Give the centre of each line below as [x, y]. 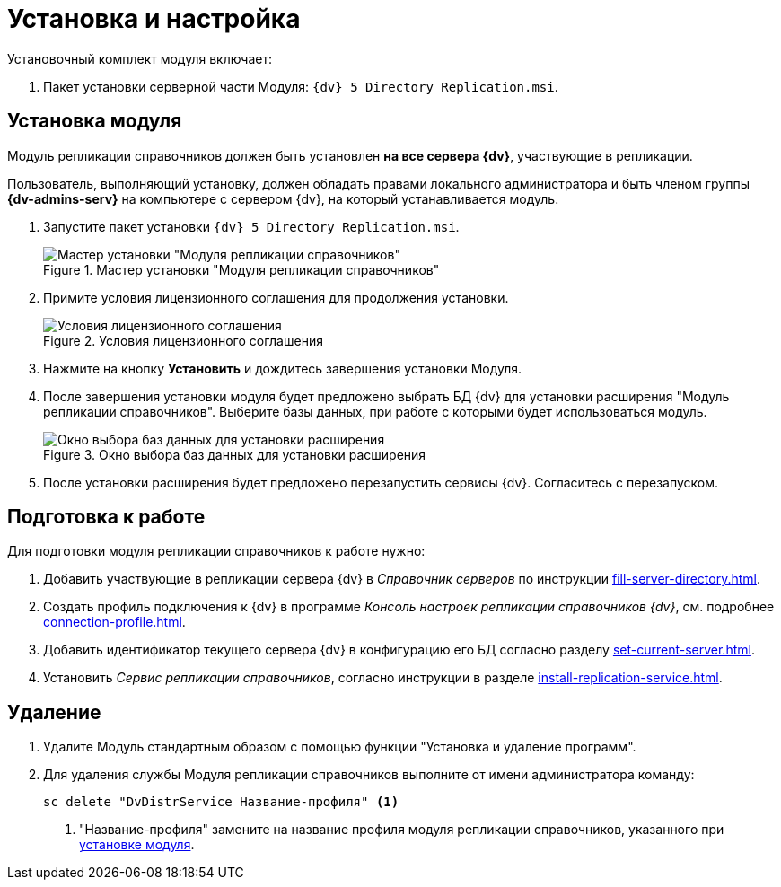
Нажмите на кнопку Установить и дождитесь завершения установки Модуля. [283, 368]
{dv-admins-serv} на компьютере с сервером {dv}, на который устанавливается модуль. [283, 198]
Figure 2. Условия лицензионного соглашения [183, 340]
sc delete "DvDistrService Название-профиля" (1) [221, 802]
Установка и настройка [154, 19]
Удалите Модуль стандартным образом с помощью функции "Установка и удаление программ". [340, 747]
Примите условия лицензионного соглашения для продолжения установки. [276, 297]
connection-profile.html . [114, 622]
